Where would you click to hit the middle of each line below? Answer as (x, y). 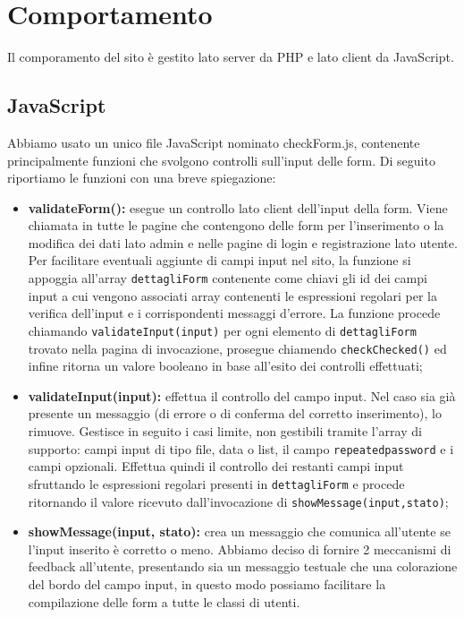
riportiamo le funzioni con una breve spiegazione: (142, 178)
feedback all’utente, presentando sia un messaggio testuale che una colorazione (243, 566)
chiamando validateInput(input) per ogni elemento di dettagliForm (222, 330)
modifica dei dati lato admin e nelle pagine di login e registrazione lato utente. (243, 242)
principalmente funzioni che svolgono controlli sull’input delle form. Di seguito (221, 160)
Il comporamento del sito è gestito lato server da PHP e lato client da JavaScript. (231, 57)
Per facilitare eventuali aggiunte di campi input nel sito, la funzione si (219, 260)
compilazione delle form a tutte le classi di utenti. (164, 601)
